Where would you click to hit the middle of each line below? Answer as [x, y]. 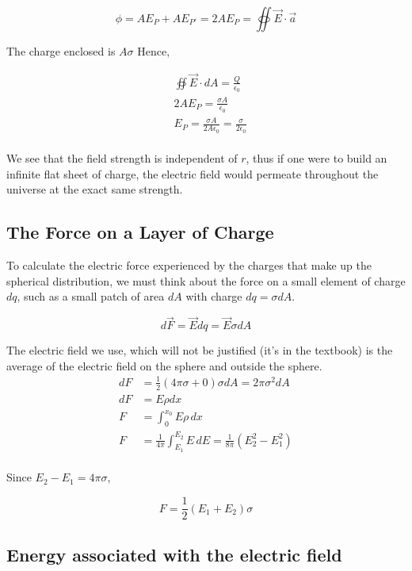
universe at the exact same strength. [95, 189]
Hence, [154, 51]
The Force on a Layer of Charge [140, 232]
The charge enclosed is [61, 51]
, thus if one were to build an [317, 158]
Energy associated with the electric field [174, 554]
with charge [214, 296]
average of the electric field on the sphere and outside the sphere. [164, 365]
